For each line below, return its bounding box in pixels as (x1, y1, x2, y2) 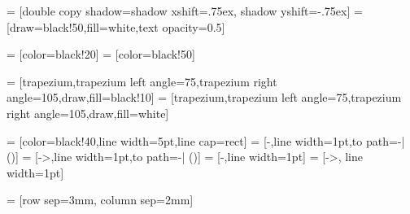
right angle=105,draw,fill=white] (7, 104, 169, 121)
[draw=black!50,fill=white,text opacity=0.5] (7, 18, 225, 35)
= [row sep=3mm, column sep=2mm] (7, 191, 194, 208)
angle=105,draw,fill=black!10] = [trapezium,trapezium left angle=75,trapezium (7, 89, 402, 106)
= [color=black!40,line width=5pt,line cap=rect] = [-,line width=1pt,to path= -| (7, 132, 405, 149)
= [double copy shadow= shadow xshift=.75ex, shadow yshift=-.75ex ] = (7, 2, 363, 19)
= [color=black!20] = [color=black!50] (7, 46, 195, 63)
